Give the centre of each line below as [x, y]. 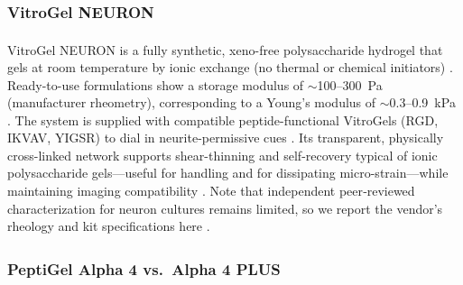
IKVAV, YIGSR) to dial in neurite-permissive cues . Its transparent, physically [226, 138]
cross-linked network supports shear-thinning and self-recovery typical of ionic [222, 155]
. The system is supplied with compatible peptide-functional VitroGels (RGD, [223, 120]
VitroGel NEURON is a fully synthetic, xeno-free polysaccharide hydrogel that [225, 49]
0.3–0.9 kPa [422, 102]
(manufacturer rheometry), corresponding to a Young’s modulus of [192, 102]
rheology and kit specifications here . [109, 226]
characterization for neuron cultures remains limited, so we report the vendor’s [225, 208]
